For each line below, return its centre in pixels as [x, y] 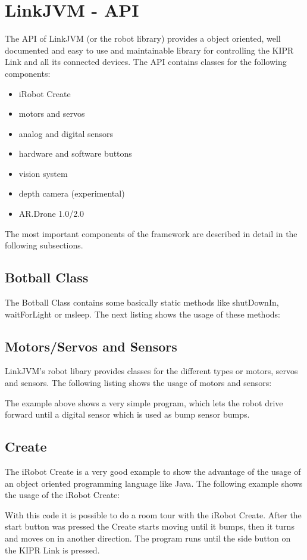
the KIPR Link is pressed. [52, 550]
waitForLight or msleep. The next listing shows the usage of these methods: [142, 314]
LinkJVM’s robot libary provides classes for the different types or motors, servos [151, 371]
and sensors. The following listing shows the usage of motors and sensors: [138, 383]
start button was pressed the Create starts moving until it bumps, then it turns [150, 526]
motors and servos [52, 113]
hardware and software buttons [75, 153]
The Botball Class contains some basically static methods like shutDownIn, [142, 302]
